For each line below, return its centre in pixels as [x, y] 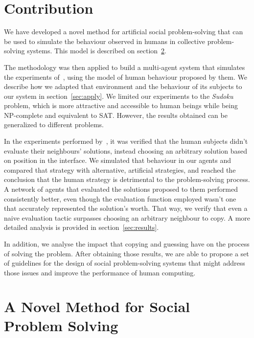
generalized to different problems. [54, 124]
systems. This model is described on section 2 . [97, 51]
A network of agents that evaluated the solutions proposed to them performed [121, 189]
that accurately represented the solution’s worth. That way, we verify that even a [126, 208]
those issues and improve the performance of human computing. [100, 272]
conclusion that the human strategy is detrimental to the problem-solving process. [127, 179]
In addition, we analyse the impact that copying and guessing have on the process [127, 244]
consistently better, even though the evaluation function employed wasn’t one [120, 198]
